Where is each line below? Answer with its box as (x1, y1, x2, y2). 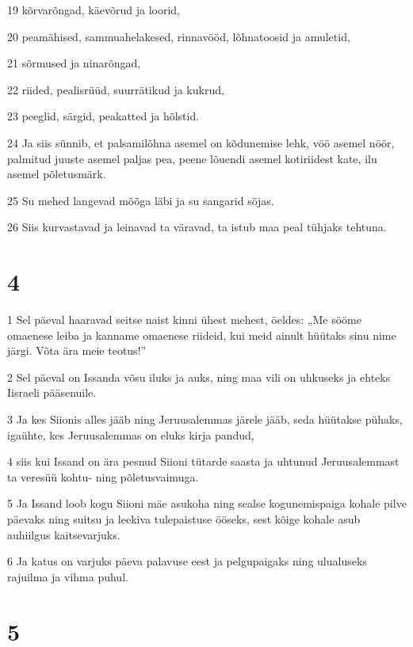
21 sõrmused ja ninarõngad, (7, 55, 141, 71)
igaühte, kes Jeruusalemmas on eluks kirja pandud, (7, 426, 254, 443)
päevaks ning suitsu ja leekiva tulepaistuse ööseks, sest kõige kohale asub (7, 511, 361, 527)
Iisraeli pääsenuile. (7, 384, 97, 401)
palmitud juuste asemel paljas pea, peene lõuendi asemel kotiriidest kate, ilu (7, 150, 377, 166)
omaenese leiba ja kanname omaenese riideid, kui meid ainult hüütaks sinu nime (7, 326, 396, 343)
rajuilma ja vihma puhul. (7, 568, 128, 584)
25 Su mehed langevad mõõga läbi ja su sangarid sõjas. (7, 192, 274, 208)
